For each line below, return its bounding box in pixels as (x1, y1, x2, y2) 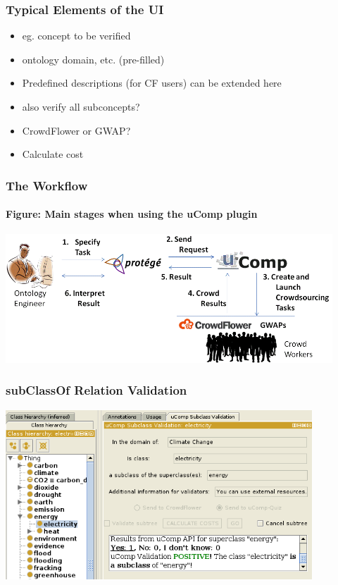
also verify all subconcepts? (22, 99, 140, 113)
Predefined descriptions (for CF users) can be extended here (22, 75, 282, 90)
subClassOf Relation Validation (6, 381, 187, 399)
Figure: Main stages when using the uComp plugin (6, 207, 258, 221)
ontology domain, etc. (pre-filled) (22, 51, 165, 66)
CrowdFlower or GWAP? (22, 123, 131, 137)
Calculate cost (22, 147, 84, 161)
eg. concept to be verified (22, 28, 131, 43)
